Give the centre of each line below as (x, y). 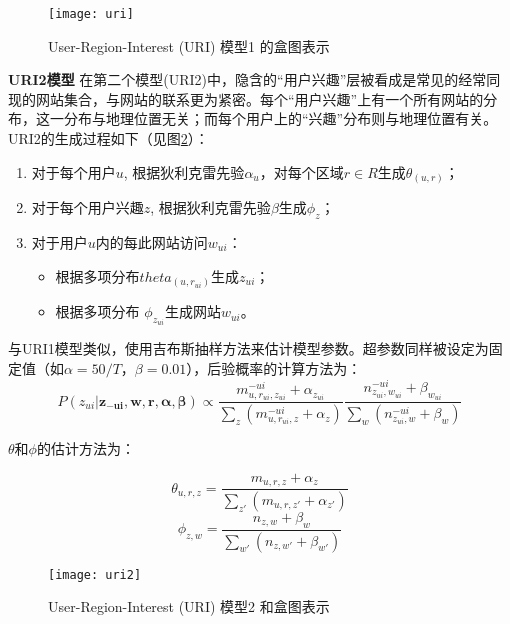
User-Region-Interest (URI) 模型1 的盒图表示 (189, 45)
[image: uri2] (95, 574)
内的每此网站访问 (151, 241)
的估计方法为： (85, 448)
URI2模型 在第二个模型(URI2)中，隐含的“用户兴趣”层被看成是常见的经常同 (254, 79)
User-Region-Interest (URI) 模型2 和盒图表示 (189, 606)
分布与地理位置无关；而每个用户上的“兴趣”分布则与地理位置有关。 (280, 118)
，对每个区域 (301, 171)
